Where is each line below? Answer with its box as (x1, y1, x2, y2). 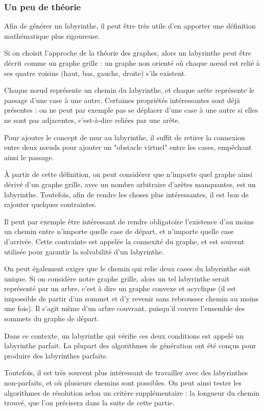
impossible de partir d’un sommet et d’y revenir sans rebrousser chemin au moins (4, 293, 259, 303)
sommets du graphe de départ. (4, 313, 100, 324)
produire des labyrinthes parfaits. (4, 350, 108, 361)
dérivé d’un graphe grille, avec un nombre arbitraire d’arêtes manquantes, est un (4, 178, 256, 189)
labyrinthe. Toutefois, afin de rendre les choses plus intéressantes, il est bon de (4, 189, 249, 199)
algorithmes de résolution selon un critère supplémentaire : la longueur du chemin (4, 387, 259, 398)
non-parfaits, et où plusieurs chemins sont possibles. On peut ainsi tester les (4, 377, 242, 388)
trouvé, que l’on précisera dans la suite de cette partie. (4, 397, 175, 408)
